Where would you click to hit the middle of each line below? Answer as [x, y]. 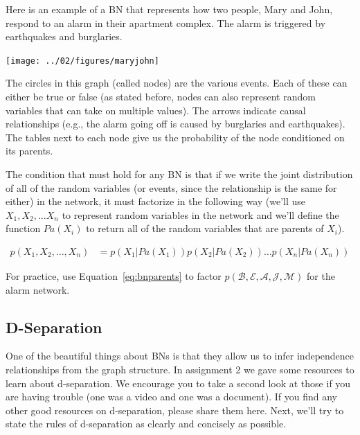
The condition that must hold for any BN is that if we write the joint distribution [179, 174]
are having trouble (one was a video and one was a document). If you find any [171, 397]
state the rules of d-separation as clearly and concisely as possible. [146, 424]
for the [321, 276]
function [23, 228]
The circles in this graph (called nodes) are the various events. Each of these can [177, 83]
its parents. [29, 151]
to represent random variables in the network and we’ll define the [200, 214]
